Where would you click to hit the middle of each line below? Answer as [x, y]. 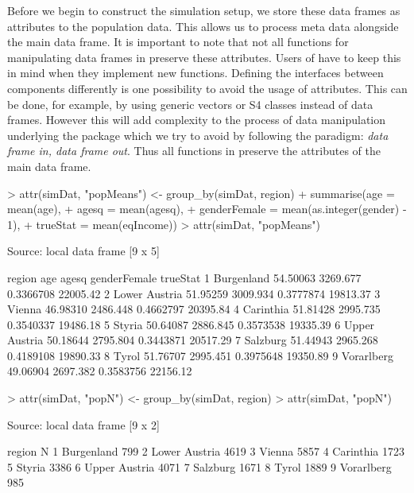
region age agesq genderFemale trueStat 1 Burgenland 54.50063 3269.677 [184, 277]
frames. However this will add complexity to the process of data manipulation [197, 120]
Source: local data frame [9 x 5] [83, 251]
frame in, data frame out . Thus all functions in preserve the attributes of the [194, 151]
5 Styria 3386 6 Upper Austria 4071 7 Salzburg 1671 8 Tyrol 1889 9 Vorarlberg [199, 466]
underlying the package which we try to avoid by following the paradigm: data [198, 135]
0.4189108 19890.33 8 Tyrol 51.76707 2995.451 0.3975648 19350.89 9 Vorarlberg [200, 355]
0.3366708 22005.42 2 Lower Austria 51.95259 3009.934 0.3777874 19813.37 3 [194, 293]
